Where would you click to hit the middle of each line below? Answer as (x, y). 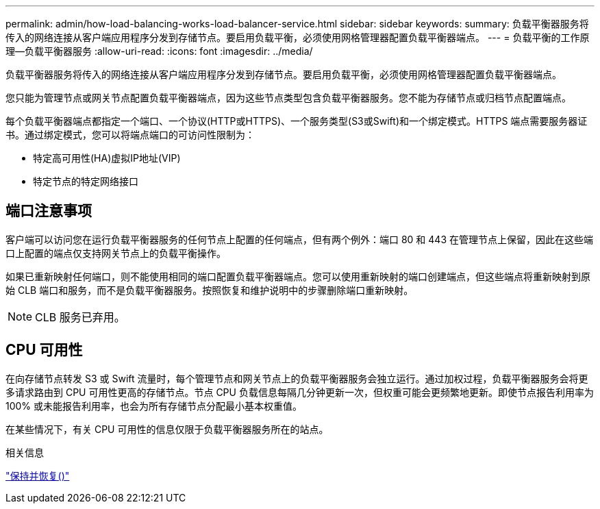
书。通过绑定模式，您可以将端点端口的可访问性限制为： (130, 135)
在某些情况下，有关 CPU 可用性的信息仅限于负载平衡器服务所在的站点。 (167, 429)
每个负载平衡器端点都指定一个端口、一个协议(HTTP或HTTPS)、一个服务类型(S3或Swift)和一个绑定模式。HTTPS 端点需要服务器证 (297, 121)
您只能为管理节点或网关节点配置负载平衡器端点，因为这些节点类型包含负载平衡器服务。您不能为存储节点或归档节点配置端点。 (288, 98)
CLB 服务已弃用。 (80, 317)
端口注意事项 (49, 211)
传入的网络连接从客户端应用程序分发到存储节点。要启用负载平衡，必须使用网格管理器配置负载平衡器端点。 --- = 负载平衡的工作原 (298, 37)
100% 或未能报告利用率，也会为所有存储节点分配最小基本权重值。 (154, 406)
